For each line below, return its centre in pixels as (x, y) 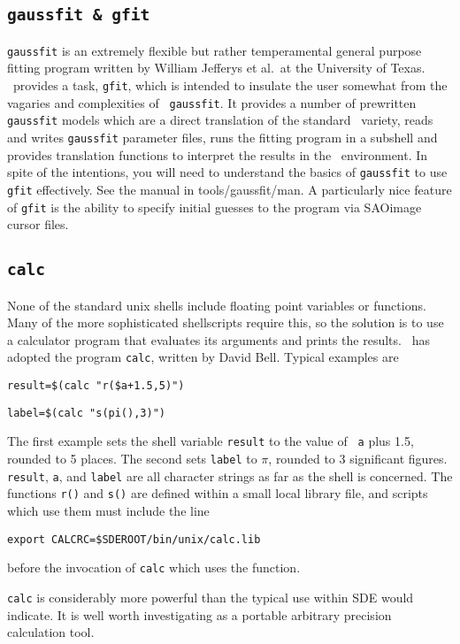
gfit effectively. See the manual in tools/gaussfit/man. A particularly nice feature (230, 189)
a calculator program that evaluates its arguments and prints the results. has (218, 339)
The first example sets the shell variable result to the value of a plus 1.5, (211, 441)
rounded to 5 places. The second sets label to (132, 458)
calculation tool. (51, 632)
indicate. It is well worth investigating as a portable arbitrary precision (199, 614)
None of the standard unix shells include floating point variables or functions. (217, 305)
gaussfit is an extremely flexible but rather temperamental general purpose (215, 50)
